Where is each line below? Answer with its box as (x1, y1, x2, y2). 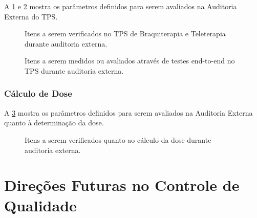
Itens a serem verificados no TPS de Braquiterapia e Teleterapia (25, 28, 226, 39)
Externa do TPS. (4, 11, 58, 21)
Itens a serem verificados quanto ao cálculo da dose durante (25, 134, 211, 145)
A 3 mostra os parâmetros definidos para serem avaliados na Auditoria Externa (4, 107, 253, 118)
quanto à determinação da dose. (4, 117, 104, 128)
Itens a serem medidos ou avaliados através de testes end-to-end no (25, 55, 235, 66)
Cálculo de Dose (4, 87, 72, 100)
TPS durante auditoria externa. (25, 65, 124, 76)
